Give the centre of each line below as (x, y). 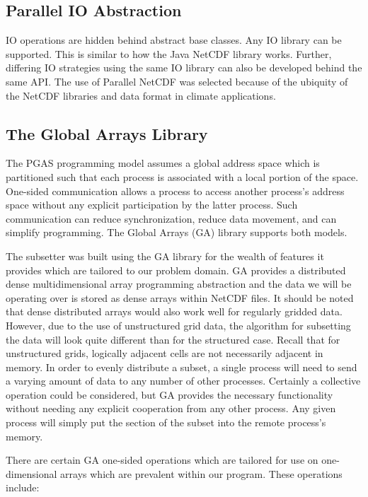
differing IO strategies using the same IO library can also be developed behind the (184, 68)
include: (23, 487)
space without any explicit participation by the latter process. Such (152, 205)
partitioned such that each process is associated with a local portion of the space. (182, 176)
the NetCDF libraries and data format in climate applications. (141, 95)
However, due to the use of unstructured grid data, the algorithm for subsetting (178, 325)
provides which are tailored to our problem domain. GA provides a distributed (176, 270)
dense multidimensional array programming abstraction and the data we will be (179, 284)
